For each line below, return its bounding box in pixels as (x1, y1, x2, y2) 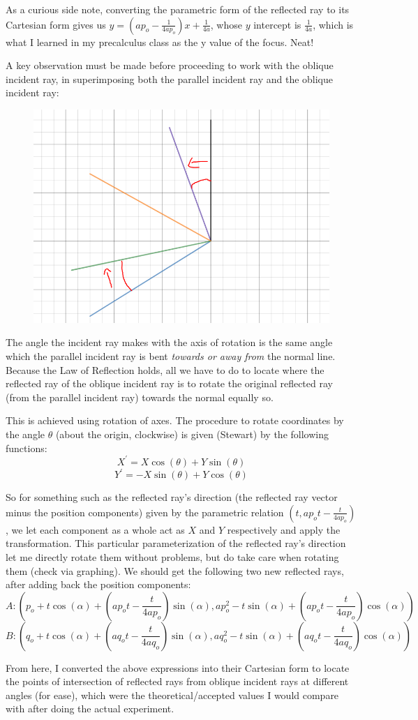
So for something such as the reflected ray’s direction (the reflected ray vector (6, 490, 338, 504)
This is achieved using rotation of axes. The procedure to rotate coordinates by (6, 413, 344, 428)
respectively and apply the (227, 522, 341, 537)
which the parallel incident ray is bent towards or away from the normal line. (6, 348, 336, 363)
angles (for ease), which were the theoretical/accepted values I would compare (6, 687, 339, 702)
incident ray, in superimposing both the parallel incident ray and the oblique (6, 71, 333, 86)
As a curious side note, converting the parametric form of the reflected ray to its (6, 2, 350, 16)
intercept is (253, 17, 301, 31)
